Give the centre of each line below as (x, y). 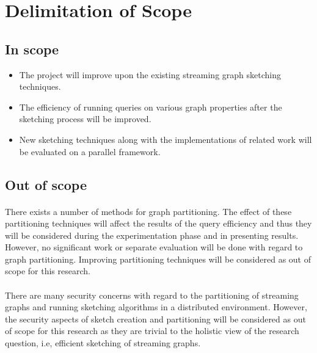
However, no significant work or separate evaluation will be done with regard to (154, 247)
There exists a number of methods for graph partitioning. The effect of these (148, 211)
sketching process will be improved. (85, 119)
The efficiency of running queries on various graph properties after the (151, 107)
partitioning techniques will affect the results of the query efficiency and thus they (158, 223)
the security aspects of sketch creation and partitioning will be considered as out (155, 318)
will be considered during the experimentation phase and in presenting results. (152, 235)
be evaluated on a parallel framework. (90, 151)
